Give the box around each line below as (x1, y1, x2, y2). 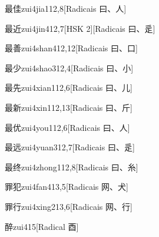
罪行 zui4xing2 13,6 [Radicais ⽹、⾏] (5, 200, 132, 212)
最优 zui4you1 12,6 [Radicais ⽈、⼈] (5, 121, 130, 133)
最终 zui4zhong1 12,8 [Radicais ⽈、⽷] (5, 160, 138, 173)
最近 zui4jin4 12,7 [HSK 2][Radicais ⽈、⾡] (5, 22, 155, 34)
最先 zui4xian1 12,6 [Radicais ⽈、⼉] (5, 81, 132, 94)
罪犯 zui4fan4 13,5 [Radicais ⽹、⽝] (5, 180, 128, 193)
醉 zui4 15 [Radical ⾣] (5, 220, 79, 232)
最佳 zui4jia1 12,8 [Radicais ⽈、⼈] (5, 2, 127, 14)
